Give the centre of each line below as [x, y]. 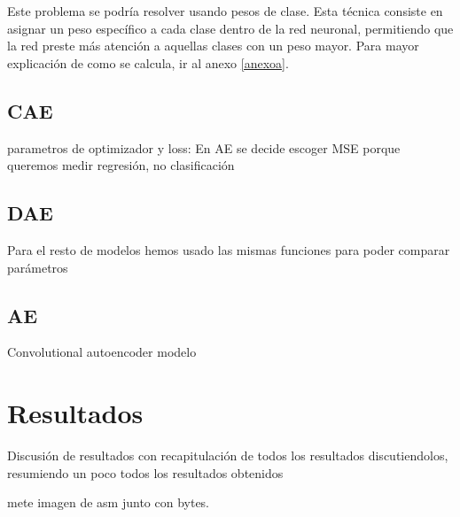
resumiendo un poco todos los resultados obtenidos [145, 472]
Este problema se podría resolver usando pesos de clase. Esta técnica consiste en [225, 11]
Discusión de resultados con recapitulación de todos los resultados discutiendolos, [228, 455]
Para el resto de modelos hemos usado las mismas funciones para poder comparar [229, 249]
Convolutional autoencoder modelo [102, 352]
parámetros [38, 267]
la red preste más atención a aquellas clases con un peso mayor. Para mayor [213, 46]
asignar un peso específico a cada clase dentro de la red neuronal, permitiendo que [230, 28]
